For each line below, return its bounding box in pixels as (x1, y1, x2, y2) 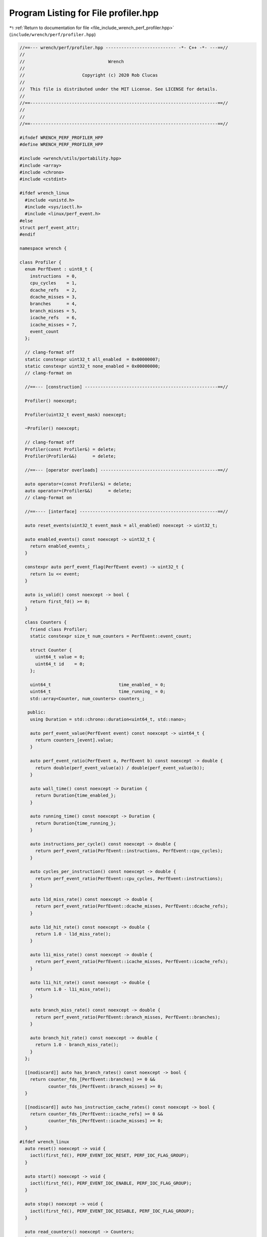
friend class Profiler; (30, 626, 88, 632)
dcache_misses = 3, (30, 294, 78, 299)
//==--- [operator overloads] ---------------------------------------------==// (25, 467, 228, 473)
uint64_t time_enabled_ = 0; (30, 682, 166, 687)
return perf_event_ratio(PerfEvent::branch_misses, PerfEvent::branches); (35, 1014, 221, 1020)
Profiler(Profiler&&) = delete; (25, 453, 116, 459)
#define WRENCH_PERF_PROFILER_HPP (19, 142, 103, 147)
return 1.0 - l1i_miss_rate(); (35, 987, 111, 992)
